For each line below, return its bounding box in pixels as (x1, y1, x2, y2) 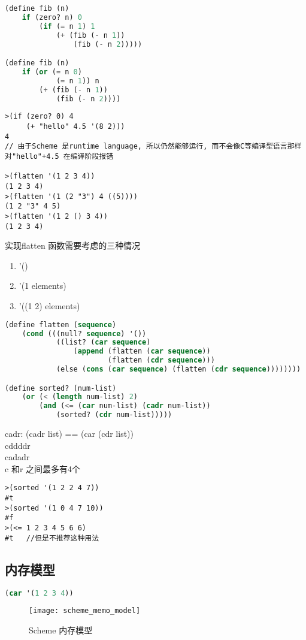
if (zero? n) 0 (22, 13, 82, 22)
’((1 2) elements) (19, 300, 80, 312)
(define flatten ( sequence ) (5, 320, 117, 329)
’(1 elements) (19, 279, 66, 292)
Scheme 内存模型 (29, 624, 93, 636)
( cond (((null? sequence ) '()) (22, 329, 147, 338)
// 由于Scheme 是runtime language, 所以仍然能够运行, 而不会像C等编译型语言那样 (5, 142, 302, 151)
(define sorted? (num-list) (5, 384, 117, 393)
